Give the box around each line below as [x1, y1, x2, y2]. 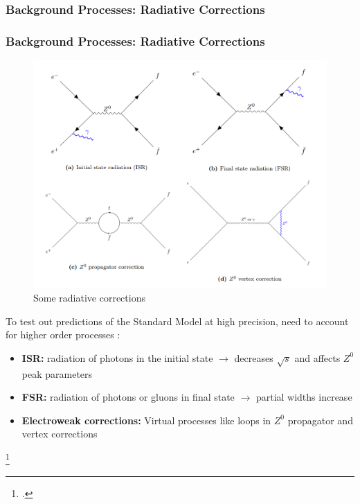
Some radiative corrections [33, 290, 145, 304]
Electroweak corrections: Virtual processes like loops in [21, 412, 271, 427]
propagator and [287, 412, 353, 427]
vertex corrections [21, 426, 98, 441]
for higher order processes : [6, 327, 120, 342]
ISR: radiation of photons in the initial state [21, 350, 213, 365]
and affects [294, 350, 341, 365]
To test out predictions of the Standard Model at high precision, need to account [6, 313, 349, 328]
